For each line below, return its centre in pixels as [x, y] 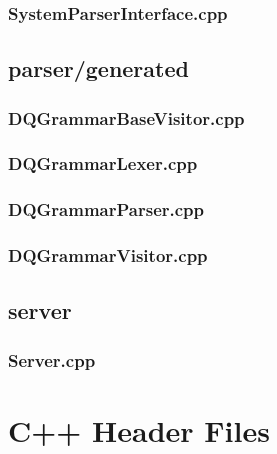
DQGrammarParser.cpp [106, 209]
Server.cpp [52, 359]
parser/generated [98, 68]
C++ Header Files [139, 429]
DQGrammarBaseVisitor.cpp [126, 117]
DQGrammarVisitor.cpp [108, 255]
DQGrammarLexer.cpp [103, 163]
